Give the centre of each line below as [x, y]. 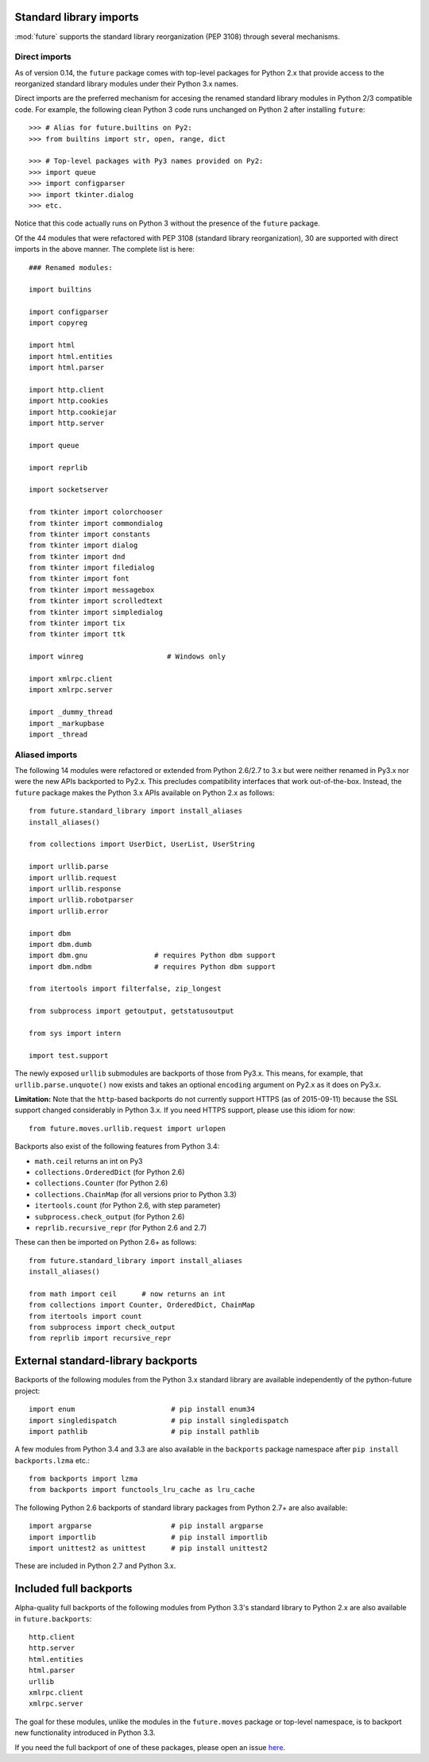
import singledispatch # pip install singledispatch [159, 1420]
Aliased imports [46, 755]
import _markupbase [67, 723]
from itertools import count [85, 1316]
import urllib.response [75, 889]
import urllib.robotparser [81, 900]
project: [27, 1391]
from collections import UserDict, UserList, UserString [142, 844]
